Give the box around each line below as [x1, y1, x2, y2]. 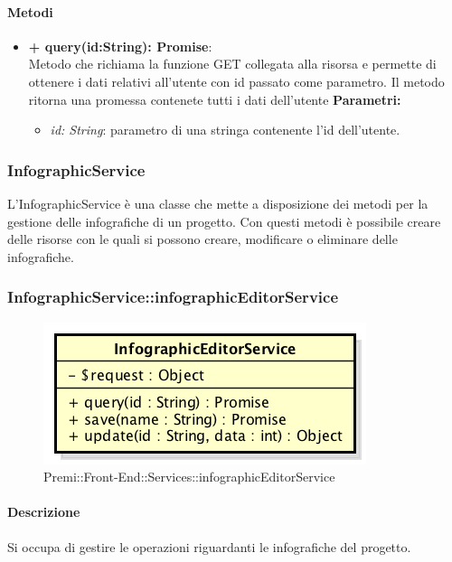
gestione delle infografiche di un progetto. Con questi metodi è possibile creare [7, 211, 441, 230]
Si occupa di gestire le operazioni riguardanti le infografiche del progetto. [7, 537, 411, 556]
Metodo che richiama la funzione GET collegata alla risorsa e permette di [28, 54, 437, 73]
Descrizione [7, 502, 80, 521]
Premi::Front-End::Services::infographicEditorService [43, 467, 335, 486]
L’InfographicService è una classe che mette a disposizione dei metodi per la [7, 193, 428, 212]
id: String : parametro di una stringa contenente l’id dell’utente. [50, 120, 400, 139]
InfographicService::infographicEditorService [7, 286, 339, 308]
